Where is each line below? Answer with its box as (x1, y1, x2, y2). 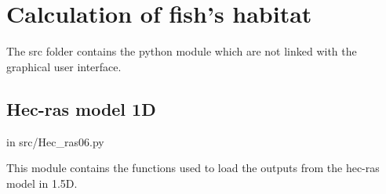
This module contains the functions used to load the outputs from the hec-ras (6, 160, 380, 176)
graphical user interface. (6, 58, 122, 74)
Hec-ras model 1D (6, 96, 156, 120)
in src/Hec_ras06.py (6, 133, 104, 149)
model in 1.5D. (6, 174, 78, 191)
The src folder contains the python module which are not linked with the (6, 43, 357, 59)
